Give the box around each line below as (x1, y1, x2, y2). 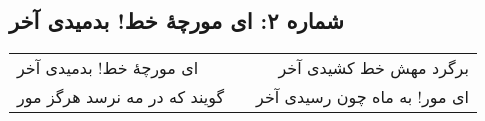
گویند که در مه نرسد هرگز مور (17, 85, 225, 109)
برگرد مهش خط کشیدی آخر (278, 56, 469, 80)
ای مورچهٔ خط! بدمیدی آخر (17, 56, 199, 80)
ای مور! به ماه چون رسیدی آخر (256, 85, 469, 109)
